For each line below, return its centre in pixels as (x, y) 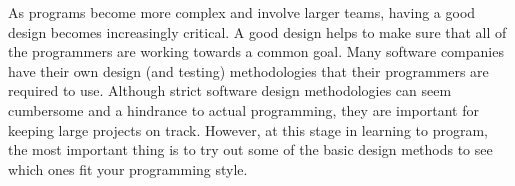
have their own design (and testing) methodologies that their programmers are (248, 70)
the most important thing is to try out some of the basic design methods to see (250, 149)
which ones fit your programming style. (128, 168)
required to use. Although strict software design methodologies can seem (230, 90)
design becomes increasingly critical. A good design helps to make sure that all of (257, 31)
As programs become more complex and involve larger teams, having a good (242, 12)
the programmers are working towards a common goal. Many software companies (256, 51)
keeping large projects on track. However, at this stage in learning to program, (248, 129)
